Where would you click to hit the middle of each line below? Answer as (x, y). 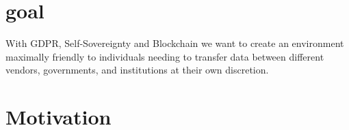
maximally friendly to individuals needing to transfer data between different (165, 56)
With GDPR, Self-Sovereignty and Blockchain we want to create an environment (175, 43)
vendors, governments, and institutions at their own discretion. (137, 70)
